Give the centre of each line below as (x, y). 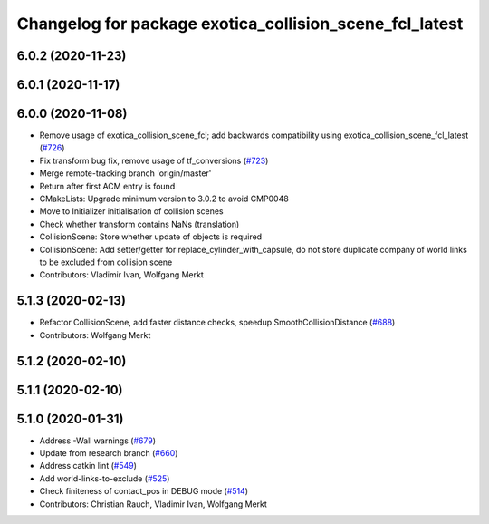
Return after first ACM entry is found (107, 186)
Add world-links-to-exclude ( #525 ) (105, 478)
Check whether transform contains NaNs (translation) (139, 224)
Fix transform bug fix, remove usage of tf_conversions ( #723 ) (154, 160)
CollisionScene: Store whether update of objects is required (151, 237)
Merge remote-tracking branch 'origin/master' (125, 173)
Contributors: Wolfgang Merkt (95, 335)
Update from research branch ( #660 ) (109, 453)
